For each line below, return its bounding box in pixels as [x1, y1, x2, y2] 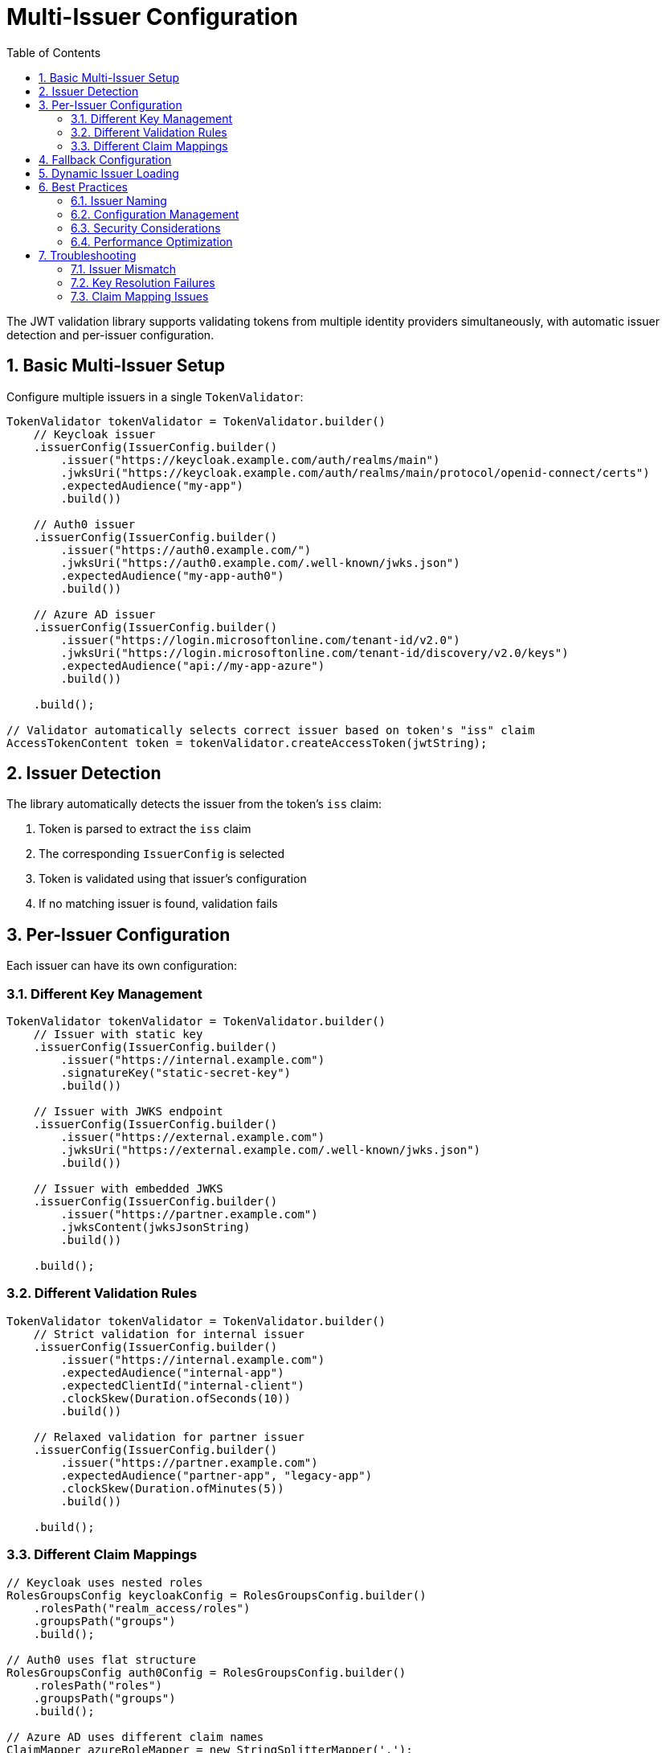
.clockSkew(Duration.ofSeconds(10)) [60, 1391, 292, 1405]
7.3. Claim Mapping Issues [71, 289, 209, 303]
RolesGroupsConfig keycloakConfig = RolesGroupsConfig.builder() [6, 1588, 427, 1602]
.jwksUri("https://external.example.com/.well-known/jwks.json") [60, 1143, 481, 1157]
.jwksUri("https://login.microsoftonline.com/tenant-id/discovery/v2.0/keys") [60, 646, 569, 659]
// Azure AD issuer [33, 607, 156, 621]
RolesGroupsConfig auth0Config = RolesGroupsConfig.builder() [6, 1665, 407, 1679]
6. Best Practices [39, 179, 129, 194]
